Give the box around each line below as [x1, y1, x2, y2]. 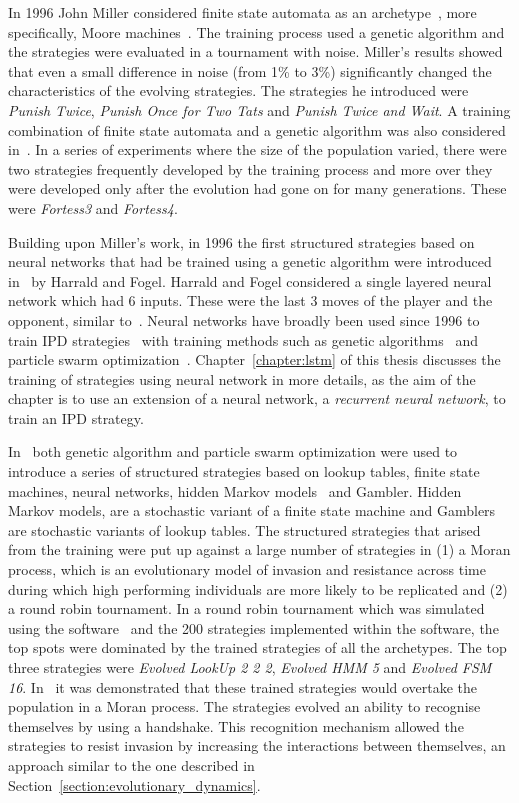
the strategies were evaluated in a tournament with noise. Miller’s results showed [8, 41, 503, 62]
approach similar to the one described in [8, 754, 255, 775]
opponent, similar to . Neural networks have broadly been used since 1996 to [8, 309, 480, 330]
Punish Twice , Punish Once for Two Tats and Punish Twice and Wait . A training [8, 99, 511, 120]
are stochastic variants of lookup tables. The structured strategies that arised [8, 519, 481, 540]
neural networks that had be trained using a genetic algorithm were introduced [8, 251, 492, 272]
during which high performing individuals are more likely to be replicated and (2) [8, 578, 508, 599]
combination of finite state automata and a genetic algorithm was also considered [8, 119, 506, 140]
